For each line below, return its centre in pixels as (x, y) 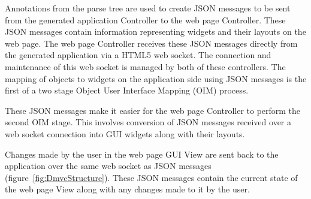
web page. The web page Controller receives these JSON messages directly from (151, 43)
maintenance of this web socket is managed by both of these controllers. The (145, 66)
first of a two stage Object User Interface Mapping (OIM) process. (127, 90)
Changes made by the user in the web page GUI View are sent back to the (142, 154)
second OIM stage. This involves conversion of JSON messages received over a (148, 122)
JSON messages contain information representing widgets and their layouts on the (155, 31)
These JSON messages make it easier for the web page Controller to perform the (153, 110)
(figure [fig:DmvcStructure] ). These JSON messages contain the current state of (151, 177)
